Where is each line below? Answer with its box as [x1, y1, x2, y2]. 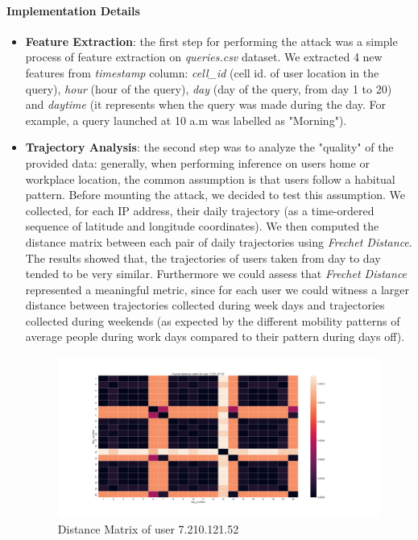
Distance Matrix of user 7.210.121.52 [57, 520, 239, 537]
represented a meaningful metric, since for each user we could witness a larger [25, 280, 410, 297]
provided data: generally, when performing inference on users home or [25, 154, 370, 171]
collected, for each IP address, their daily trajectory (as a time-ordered [25, 201, 375, 218]
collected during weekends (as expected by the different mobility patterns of [25, 312, 400, 329]
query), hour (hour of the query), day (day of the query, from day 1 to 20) [25, 80, 392, 97]
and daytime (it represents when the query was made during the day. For [25, 96, 386, 113]
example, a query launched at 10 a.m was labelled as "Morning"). [25, 111, 347, 128]
